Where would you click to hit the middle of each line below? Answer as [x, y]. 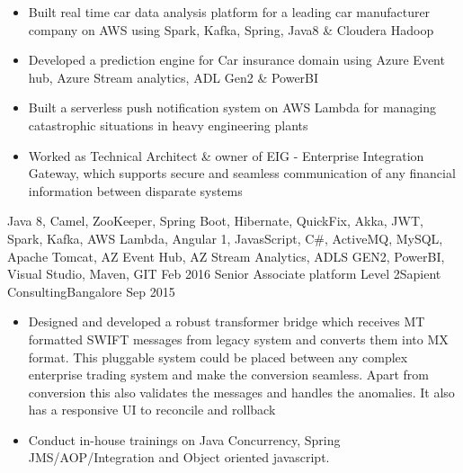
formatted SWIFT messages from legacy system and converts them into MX [238, 339]
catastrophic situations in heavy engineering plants [168, 125]
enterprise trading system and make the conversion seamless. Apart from [229, 375]
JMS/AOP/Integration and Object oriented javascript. [179, 457]
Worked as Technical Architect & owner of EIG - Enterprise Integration [226, 155]
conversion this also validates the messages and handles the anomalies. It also [241, 392]
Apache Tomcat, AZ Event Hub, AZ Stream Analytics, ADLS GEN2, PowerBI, [226, 256]
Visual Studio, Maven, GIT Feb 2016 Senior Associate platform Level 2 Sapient [224, 274]
